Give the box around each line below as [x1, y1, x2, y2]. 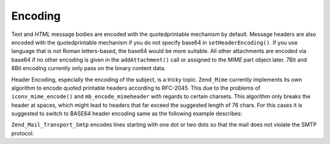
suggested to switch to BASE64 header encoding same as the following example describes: [11, 110, 243, 117]
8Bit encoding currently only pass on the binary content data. [11, 65, 166, 72]
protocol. [11, 129, 34, 137]
